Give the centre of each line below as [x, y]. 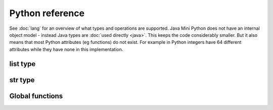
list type [22, 64]
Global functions [36, 96]
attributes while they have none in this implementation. [66, 49]
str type [22, 80]
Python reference [47, 13]
